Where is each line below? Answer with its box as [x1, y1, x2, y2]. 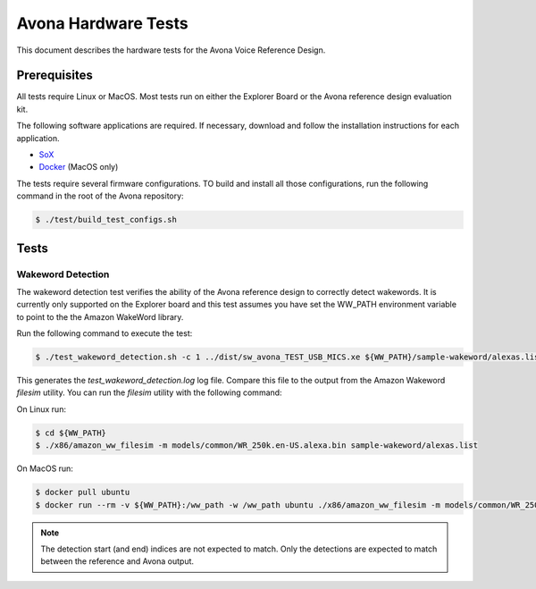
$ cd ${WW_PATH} [35, 427, 107, 438]
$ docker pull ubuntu [35, 487, 130, 498]
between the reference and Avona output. [40, 556, 195, 567]
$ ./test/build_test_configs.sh [35, 215, 178, 225]
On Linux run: [16, 403, 67, 415]
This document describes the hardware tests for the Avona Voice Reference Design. [16, 45, 326, 55]
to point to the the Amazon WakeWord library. [16, 311, 184, 322]
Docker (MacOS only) [38, 162, 119, 172]
